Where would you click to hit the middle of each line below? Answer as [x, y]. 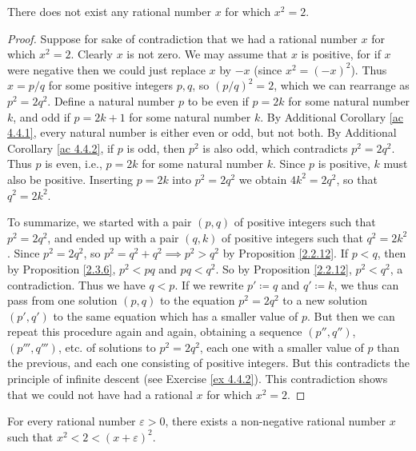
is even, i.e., [74, 164]
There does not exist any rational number [109, 11]
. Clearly [92, 54]
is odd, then [156, 148]
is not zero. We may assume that [207, 54]
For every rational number [72, 421]
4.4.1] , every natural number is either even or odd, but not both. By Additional [202, 132]
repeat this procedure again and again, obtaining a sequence [155, 331]
